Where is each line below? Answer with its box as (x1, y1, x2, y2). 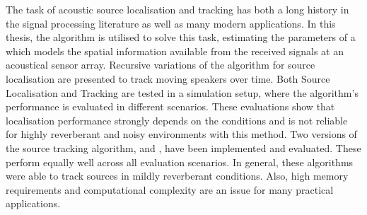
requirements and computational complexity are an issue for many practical (6, 182, 334, 197)
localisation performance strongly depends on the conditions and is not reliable (6, 112, 348, 127)
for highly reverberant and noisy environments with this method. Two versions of (6, 127, 357, 141)
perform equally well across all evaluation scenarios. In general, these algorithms (6, 154, 354, 169)
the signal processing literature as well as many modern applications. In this (6, 16, 336, 30)
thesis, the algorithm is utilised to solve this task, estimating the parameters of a (6, 30, 356, 45)
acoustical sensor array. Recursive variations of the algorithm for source (6, 57, 315, 72)
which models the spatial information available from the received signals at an (6, 43, 344, 58)
